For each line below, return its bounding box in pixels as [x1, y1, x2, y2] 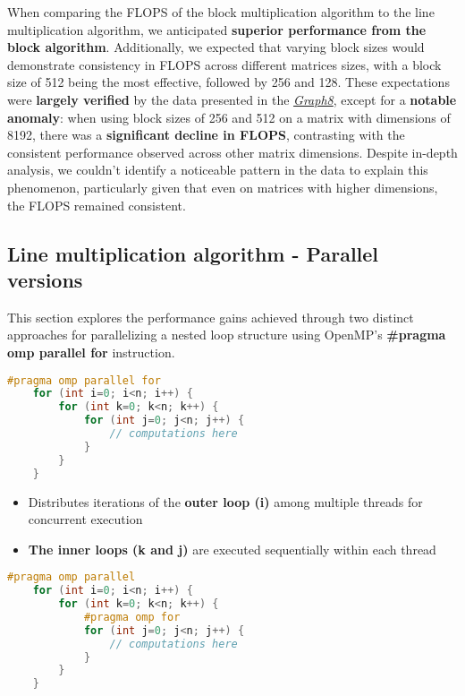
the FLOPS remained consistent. [7, 195, 186, 214]
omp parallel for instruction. [7, 342, 175, 361]
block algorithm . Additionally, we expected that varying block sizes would [7, 38, 425, 56]
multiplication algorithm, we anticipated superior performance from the [7, 20, 427, 39]
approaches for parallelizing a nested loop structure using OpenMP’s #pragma [7, 325, 446, 344]
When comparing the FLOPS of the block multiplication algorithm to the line [7, 3, 435, 21]
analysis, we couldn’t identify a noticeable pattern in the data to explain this [7, 160, 428, 179]
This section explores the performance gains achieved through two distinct [7, 307, 414, 326]
